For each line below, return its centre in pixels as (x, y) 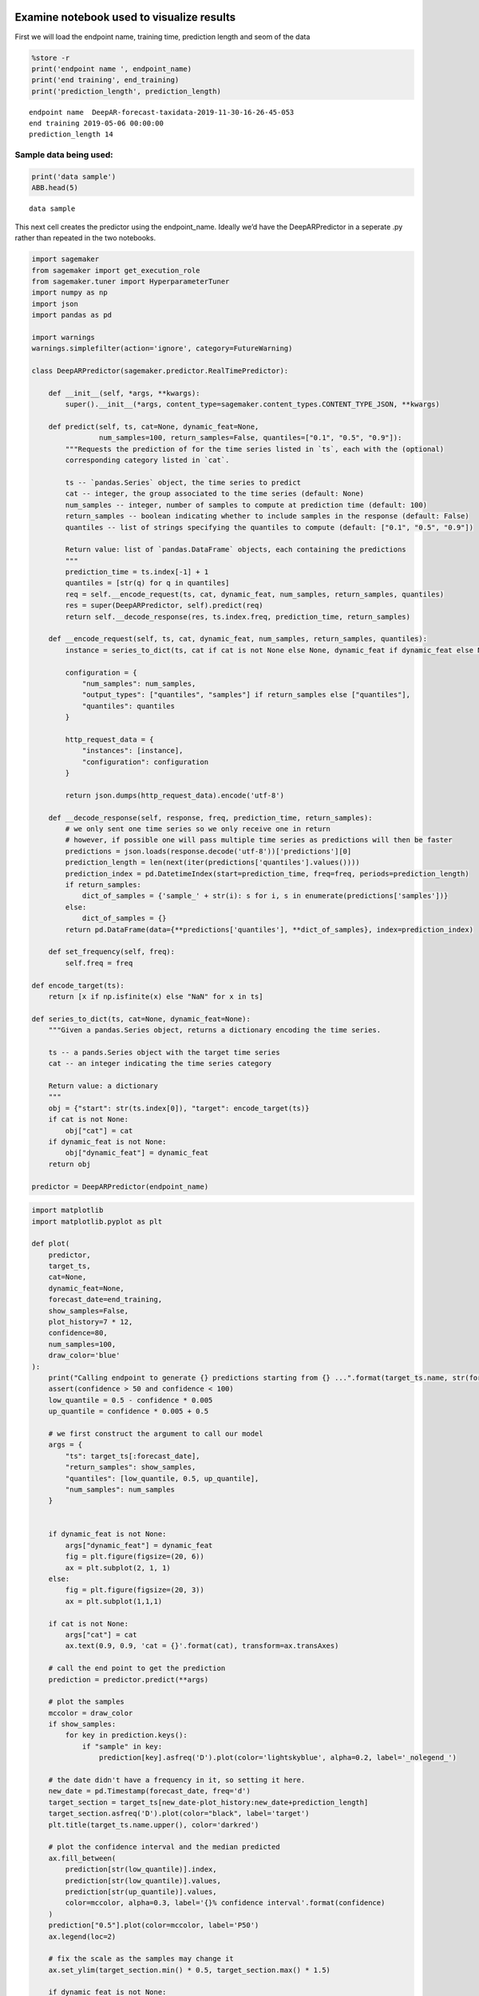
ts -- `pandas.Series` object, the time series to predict (183, 482)
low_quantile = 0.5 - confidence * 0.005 (131, 1400)
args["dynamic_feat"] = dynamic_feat (139, 1545)
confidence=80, (78, 1333)
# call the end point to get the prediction (137, 1668)
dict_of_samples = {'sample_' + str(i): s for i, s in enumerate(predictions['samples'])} (265, 896)
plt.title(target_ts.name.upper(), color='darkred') (154, 1825)
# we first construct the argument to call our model (156, 1434)
